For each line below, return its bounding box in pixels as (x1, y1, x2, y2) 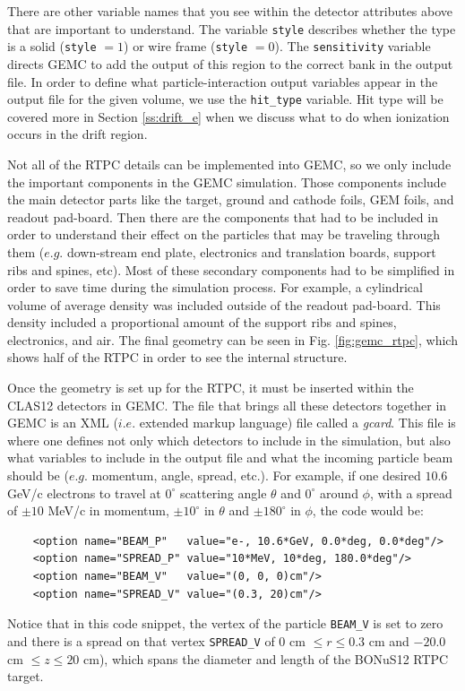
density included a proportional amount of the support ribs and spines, (7, 313, 397, 332)
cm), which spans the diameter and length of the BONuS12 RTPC (83, 649, 449, 668)
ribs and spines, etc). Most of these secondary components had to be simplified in (7, 260, 455, 279)
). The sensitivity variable (274, 37, 431, 56)
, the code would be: (312, 501, 424, 520)
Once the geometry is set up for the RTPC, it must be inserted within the (7, 378, 414, 397)
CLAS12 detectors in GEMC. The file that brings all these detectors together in (7, 395, 447, 414)
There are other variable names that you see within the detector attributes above (7, 2, 453, 20)
